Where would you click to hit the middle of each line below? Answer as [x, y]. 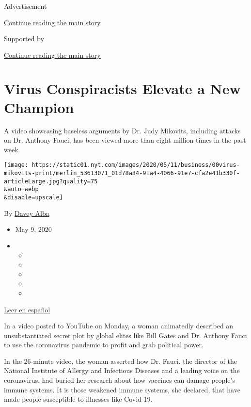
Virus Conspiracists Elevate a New [122, 88]
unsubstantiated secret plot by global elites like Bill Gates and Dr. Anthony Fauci [125, 335]
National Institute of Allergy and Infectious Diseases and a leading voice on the [122, 370]
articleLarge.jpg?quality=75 [51, 181]
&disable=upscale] [33, 198]
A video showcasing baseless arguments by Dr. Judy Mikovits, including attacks [122, 130]
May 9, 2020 [33, 229]
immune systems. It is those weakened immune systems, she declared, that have [122, 389]
